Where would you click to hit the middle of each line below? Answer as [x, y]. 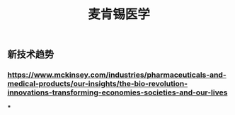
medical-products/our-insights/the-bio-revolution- [98, 84]
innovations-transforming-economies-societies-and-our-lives [117, 92]
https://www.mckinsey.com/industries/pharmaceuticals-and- [117, 75]
